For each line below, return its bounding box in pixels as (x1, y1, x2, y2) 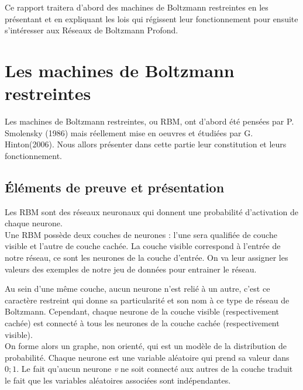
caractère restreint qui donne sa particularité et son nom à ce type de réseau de (5, 294, 290, 306)
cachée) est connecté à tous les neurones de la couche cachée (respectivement (5, 317, 280, 329)
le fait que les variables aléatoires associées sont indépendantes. (5, 374, 231, 386)
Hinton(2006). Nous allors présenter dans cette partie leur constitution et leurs (5, 138, 287, 150)
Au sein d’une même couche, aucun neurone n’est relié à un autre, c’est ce (5, 282, 270, 295)
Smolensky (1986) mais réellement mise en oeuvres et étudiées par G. (5, 126, 253, 139)
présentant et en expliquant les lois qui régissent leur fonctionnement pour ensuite (5, 12, 298, 25)
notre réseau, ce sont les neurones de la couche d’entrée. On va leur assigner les (5, 251, 288, 264)
